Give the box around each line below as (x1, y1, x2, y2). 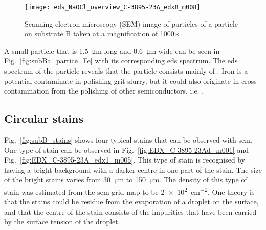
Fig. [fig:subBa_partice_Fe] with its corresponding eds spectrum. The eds (4, 55, 238, 66)
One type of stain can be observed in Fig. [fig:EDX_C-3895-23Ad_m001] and (4, 144, 249, 155)
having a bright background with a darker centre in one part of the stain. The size (4, 164, 262, 175)
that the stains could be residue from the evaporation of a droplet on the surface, (4, 196, 259, 207)
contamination (4, 85, 49, 96)
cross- (241, 75, 259, 86)
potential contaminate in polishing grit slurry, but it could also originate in (4, 75, 239, 86)
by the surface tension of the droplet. (4, 216, 120, 227)
